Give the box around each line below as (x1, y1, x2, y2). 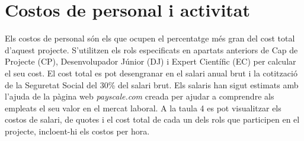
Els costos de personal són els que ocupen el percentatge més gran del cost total (5, 32, 295, 44)
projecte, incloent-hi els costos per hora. (5, 124, 150, 137)
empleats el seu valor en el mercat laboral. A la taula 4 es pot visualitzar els (5, 101, 281, 114)
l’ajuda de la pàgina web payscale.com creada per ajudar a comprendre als (5, 90, 274, 102)
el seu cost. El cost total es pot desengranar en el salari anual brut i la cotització (5, 66, 297, 79)
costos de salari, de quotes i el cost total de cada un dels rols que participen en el (5, 113, 300, 126)
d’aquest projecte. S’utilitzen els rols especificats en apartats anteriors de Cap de (5, 43, 298, 56)
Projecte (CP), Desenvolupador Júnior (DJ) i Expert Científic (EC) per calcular (5, 55, 296, 68)
